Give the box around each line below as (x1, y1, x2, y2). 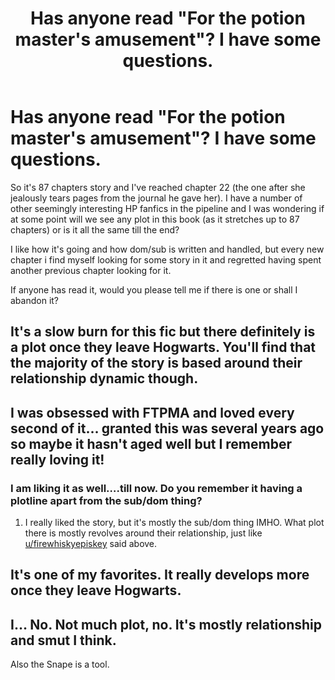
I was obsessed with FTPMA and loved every (10, 404, 295, 421)
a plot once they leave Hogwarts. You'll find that (10, 339, 317, 356)
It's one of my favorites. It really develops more (10, 567, 310, 584)
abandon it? (10, 294, 60, 306)
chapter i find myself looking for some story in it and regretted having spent (10, 253, 322, 266)
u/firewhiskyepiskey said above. (24, 538, 158, 550)
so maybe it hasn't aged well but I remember (10, 435, 292, 452)
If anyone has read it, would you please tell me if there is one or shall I (10, 283, 298, 296)
